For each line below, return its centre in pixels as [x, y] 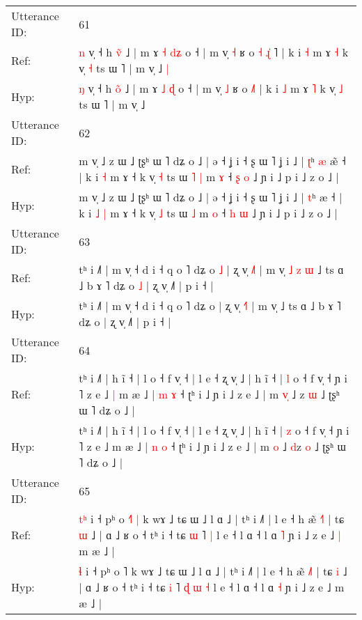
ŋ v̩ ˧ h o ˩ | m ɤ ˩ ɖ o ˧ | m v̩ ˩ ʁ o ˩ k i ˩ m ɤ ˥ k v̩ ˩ [211, 88]
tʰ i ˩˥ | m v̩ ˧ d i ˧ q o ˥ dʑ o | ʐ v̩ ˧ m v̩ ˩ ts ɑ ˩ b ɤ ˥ [210, 305]
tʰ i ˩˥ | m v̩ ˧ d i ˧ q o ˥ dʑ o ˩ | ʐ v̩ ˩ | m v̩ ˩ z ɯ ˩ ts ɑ [211, 269]
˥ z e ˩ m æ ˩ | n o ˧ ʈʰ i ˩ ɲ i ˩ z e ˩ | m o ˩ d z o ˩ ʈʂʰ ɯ [212, 446]
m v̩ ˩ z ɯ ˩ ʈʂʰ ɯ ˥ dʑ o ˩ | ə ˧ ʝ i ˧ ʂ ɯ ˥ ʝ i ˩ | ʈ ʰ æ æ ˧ [212, 161]
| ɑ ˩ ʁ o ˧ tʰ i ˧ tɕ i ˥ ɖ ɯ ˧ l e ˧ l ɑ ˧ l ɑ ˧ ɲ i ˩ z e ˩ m [212, 587]
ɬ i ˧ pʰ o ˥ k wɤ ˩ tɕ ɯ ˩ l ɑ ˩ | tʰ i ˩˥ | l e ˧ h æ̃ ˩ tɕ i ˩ [213, 571]
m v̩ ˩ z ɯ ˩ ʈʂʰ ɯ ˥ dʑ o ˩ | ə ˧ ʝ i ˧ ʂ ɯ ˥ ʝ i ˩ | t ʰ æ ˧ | [211, 197]
